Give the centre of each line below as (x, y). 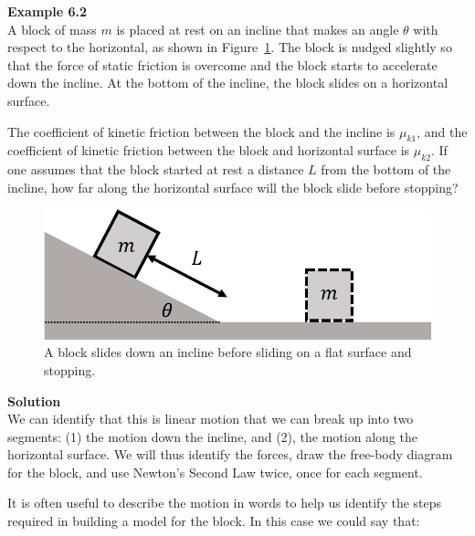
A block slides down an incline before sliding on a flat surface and (228, 352)
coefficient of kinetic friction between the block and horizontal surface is (209, 150)
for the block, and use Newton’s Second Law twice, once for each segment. (215, 472)
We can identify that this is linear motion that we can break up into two (211, 419)
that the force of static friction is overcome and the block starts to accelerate (222, 64)
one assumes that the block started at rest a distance (156, 169)
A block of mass (52, 29)
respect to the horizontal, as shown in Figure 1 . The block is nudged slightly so (230, 47)
